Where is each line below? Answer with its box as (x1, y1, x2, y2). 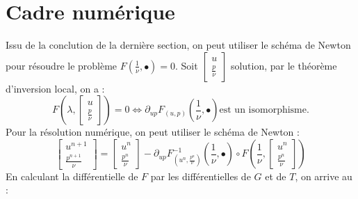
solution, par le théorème (230, 58, 337, 72)
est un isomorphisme (219, 105, 307, 116)
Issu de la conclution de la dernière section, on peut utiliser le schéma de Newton (6, 38, 351, 52)
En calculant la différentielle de (6, 168, 138, 183)
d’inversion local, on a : (6, 81, 105, 95)
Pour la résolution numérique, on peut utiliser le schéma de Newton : (6, 125, 300, 139)
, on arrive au (295, 168, 352, 183)
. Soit (175, 58, 198, 72)
